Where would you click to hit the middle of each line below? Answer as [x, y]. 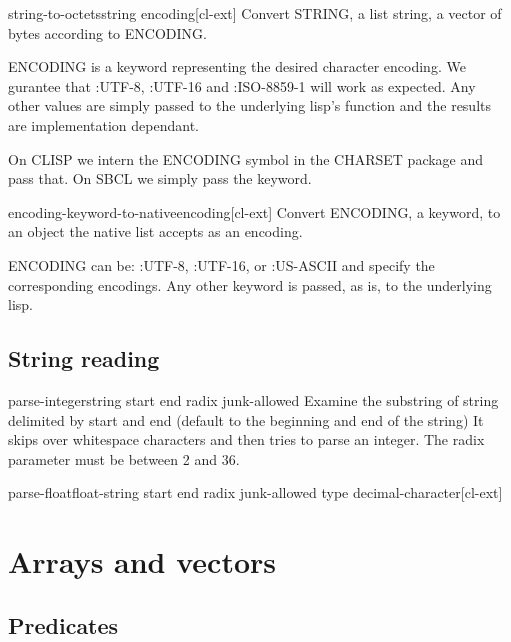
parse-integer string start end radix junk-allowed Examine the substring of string [253, 399]
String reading [84, 358]
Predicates [63, 624]
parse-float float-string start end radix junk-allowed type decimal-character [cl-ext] [255, 492]
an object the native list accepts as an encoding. [155, 231]
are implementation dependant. [104, 124]
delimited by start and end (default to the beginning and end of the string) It [246, 419]
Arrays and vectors [142, 561]
